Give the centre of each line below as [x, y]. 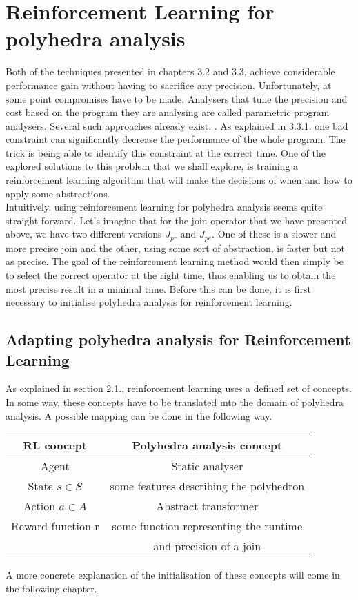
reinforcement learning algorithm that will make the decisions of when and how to [179, 180]
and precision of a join [207, 546]
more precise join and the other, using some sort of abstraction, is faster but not [175, 248]
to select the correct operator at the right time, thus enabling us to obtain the [171, 275]
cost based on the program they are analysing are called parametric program [168, 112]
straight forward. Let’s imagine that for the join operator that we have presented [176, 220]
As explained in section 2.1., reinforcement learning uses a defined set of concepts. [179, 388]
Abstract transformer [207, 506]
